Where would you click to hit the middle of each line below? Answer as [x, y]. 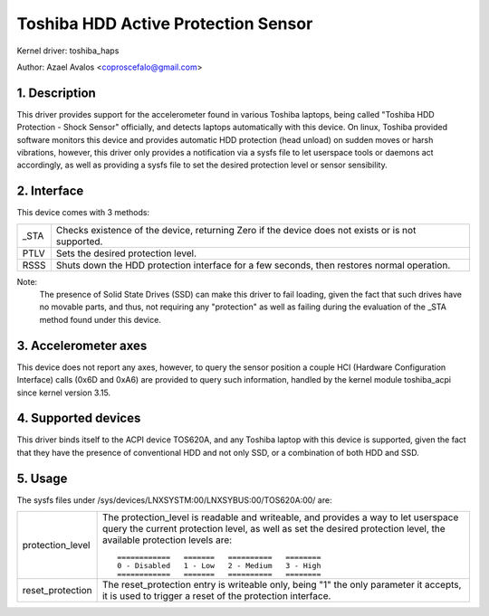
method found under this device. [101, 319]
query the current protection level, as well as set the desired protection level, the [273, 529]
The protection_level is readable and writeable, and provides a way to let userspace [280, 517]
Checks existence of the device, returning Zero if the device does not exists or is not [236, 230]
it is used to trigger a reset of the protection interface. [216, 596]
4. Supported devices [79, 418]
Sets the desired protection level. [126, 253]
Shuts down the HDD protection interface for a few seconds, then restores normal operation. [253, 265]
